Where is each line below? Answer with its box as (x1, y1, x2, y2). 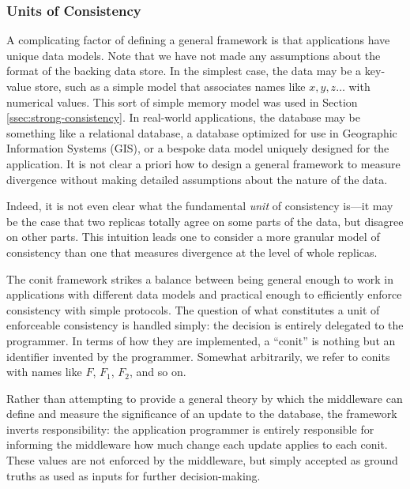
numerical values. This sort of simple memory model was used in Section (6, 93, 358, 110)
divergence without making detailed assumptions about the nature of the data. (6, 171, 388, 187)
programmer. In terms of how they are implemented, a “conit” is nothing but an (6, 332, 396, 348)
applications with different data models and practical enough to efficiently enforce (6, 286, 402, 303)
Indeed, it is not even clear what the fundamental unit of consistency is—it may (6, 197, 393, 214)
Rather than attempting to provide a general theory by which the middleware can (6, 389, 403, 406)
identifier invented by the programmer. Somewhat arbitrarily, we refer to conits (6, 348, 390, 364)
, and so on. (129, 363, 186, 380)
